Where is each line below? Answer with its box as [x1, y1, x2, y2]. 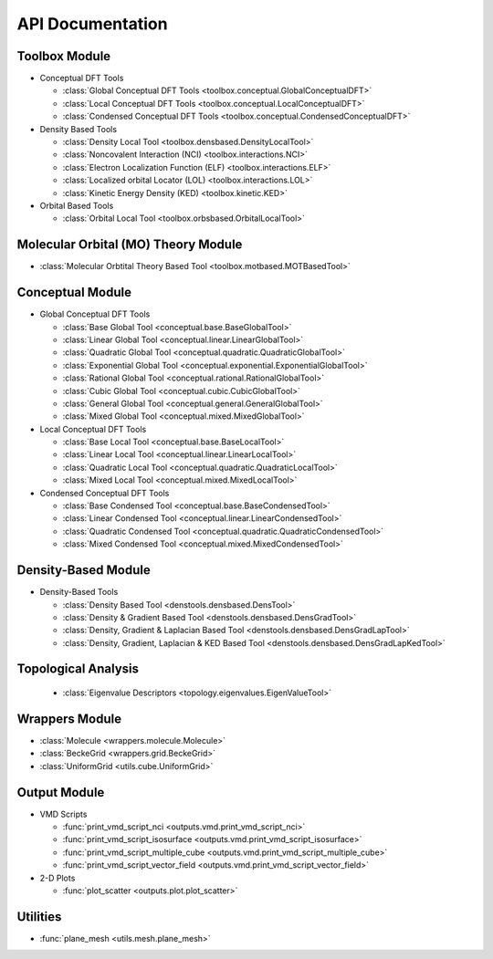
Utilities [16, 909, 62, 924]
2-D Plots [39, 872, 76, 883]
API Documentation [16, 14, 168, 34]
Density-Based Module [16, 562, 151, 579]
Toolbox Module [16, 48, 111, 64]
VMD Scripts [39, 808, 88, 819]
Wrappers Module [16, 711, 122, 726]
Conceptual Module [16, 285, 132, 300]
